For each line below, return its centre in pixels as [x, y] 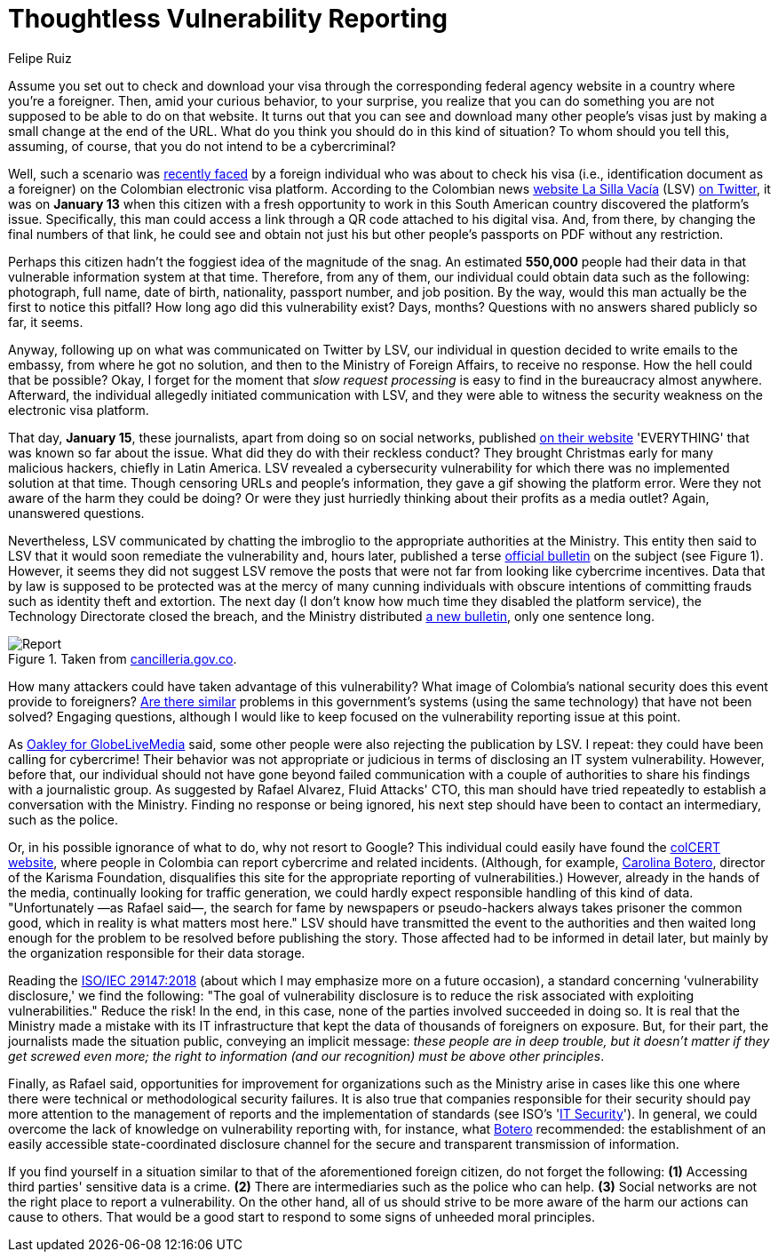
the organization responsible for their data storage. [157, 952]
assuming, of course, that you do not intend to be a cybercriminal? [202, 146]
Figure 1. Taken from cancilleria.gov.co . [123, 658]
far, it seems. [46, 322]
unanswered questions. [76, 513]
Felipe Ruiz [40, 58]
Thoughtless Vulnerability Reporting [228, 19]
